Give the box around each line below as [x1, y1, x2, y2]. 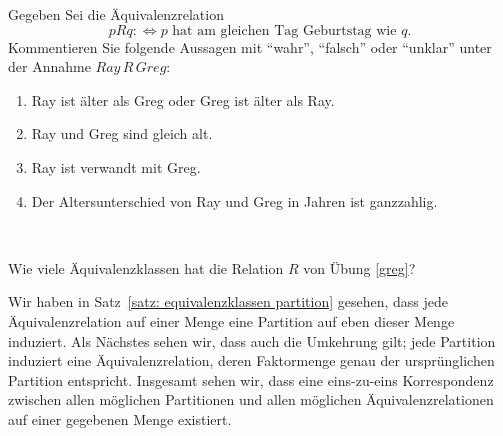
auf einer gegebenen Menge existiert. [8, 408, 232, 429]
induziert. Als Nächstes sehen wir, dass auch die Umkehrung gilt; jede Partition [8, 330, 496, 351]
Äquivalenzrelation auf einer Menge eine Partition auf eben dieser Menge [8, 310, 455, 331]
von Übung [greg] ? [303, 257, 416, 278]
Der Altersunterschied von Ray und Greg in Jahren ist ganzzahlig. [31, 190, 438, 211]
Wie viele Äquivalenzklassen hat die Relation [8, 257, 284, 278]
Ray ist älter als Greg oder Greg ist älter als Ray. [31, 89, 335, 110]
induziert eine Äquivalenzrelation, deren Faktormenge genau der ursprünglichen [8, 350, 495, 371]
